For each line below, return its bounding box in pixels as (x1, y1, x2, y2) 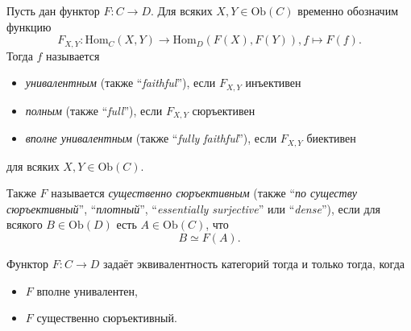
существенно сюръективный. (36, 309, 177, 326)
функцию (6, 18, 52, 35)
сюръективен (192, 101, 255, 118)
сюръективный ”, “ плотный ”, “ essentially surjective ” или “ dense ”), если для (6, 200, 380, 217)
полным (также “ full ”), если (25, 101, 163, 118)
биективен (306, 130, 356, 147)
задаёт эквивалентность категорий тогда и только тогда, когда (103, 254, 405, 271)
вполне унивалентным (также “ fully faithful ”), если (25, 130, 277, 147)
